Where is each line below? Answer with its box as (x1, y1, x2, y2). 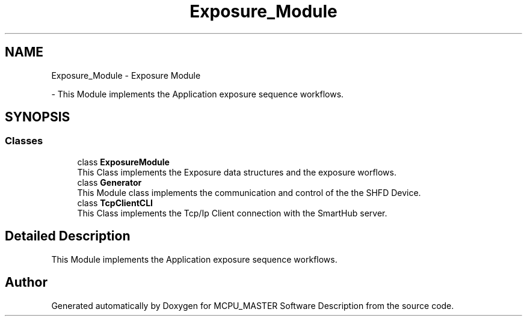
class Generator (77, 177, 142, 188)
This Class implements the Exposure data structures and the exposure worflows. (77, 167, 396, 177)
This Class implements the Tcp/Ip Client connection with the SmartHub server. (77, 207, 387, 218)
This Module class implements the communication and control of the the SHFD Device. (77, 187, 421, 198)
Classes (5, 135, 43, 147)
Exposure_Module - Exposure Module (51, 70, 201, 81)
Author (5, 275, 48, 290)
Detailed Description (5, 228, 131, 244)
